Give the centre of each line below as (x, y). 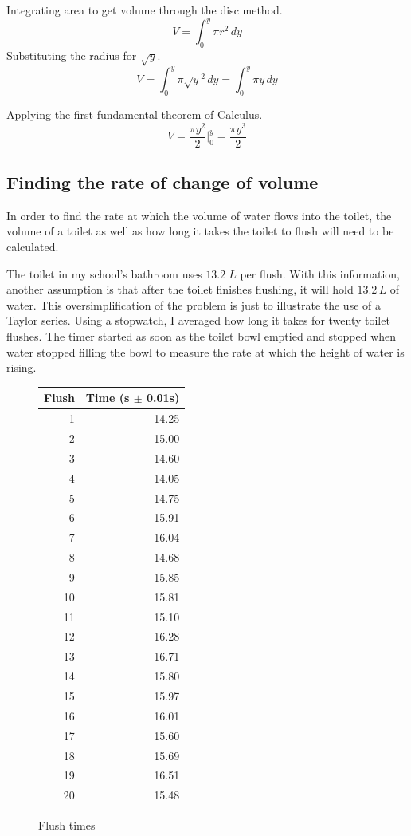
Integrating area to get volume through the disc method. (145, 10)
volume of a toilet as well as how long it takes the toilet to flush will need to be (200, 231)
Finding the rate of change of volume (162, 182)
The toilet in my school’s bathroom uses (104, 273)
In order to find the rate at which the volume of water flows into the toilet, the (199, 215)
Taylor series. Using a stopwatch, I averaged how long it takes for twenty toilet (198, 320)
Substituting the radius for (72, 55)
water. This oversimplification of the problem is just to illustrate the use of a (194, 304)
